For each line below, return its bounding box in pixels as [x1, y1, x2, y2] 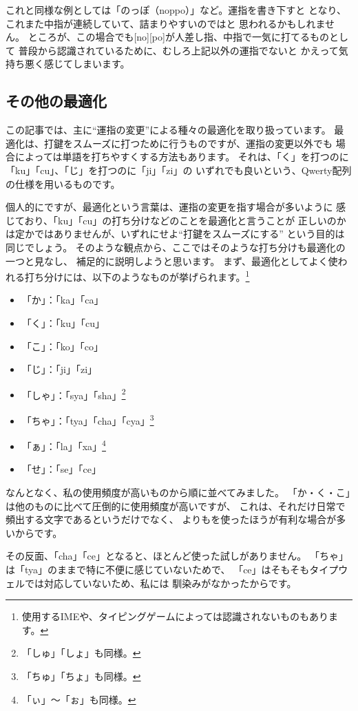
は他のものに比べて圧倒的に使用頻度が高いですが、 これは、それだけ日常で [6, 498, 346, 513]
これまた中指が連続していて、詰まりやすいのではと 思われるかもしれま [6, 16, 325, 30]
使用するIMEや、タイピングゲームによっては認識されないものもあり [21, 609, 328, 624]
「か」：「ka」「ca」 [21, 293, 104, 307]
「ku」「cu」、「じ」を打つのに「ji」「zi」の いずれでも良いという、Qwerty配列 [6, 162, 352, 177]
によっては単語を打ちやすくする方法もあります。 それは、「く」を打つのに [14, 149, 349, 164]
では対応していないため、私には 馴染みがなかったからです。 [24, 575, 297, 590]
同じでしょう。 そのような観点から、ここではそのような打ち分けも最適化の [6, 240, 346, 254]
